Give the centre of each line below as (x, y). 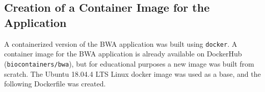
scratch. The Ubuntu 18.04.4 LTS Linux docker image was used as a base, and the (132, 73)
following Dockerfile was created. (55, 84)
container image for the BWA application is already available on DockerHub (123, 54)
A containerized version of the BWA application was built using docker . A (121, 43)
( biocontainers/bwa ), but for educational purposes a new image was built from (129, 63)
